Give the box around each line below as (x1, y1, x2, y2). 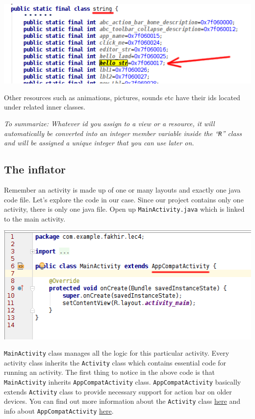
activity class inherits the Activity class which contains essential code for (4, 357, 227, 367)
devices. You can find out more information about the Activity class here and (4, 396, 240, 406)
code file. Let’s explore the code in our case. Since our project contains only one (4, 194, 244, 204)
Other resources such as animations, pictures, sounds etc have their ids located (4, 92, 240, 102)
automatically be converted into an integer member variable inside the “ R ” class (4, 128, 242, 138)
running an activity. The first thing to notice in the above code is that (4, 367, 215, 377)
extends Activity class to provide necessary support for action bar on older (4, 386, 232, 396)
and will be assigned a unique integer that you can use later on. (4, 138, 194, 148)
